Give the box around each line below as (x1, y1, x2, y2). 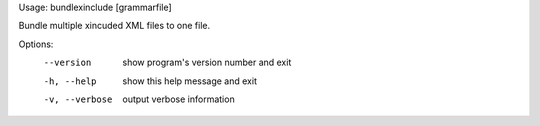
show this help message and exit (122, 75, 257, 87)
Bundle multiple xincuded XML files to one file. (18, 20, 210, 32)
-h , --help (43, 75, 97, 87)
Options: (18, 38, 54, 50)
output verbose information (122, 93, 235, 105)
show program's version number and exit (122, 56, 292, 69)
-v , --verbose (43, 93, 113, 105)
